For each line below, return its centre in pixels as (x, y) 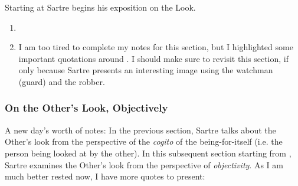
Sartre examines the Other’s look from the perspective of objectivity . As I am (144, 164)
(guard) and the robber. (62, 81)
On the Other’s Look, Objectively (86, 108)
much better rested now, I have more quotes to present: (105, 176)
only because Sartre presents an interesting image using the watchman (146, 70)
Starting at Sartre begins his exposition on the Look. (100, 7)
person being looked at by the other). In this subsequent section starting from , (148, 153)
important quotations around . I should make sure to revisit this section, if (153, 58)
